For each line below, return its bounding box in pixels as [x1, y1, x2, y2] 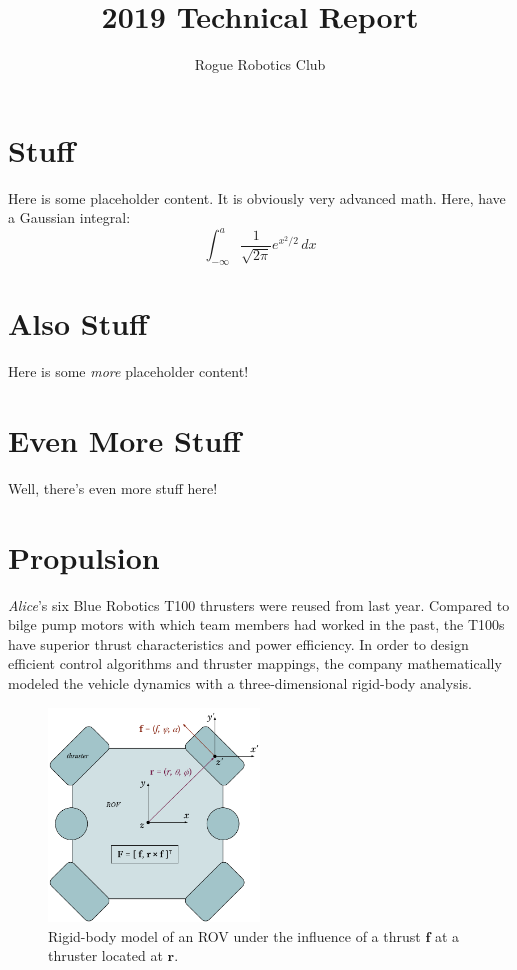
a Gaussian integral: [8, 207, 131, 228]
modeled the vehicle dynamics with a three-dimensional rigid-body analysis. [8, 673, 472, 694]
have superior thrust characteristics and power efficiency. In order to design [8, 633, 469, 654]
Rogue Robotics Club [194, 54, 326, 75]
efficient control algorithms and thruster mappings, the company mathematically [8, 653, 502, 674]
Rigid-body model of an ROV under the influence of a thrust [48, 925, 421, 946]
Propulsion [8, 536, 160, 577]
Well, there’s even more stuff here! [8, 477, 218, 498]
